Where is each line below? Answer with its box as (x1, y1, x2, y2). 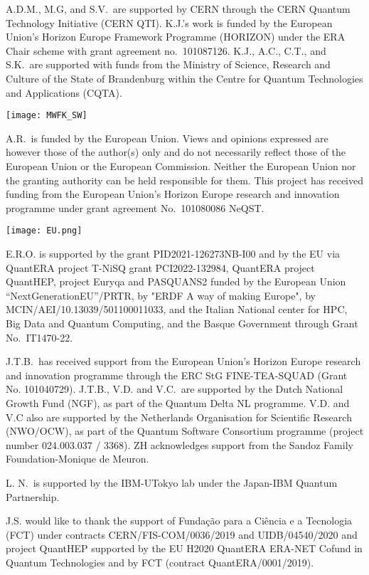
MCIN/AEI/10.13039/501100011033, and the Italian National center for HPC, (6, 302, 348, 317)
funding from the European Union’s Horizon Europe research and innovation (6, 186, 340, 201)
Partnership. (6, 489, 60, 504)
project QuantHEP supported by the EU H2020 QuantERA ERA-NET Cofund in (6, 541, 363, 556)
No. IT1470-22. (6, 329, 73, 344)
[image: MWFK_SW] (6, 110, 87, 121)
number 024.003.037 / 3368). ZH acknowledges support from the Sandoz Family (6, 437, 353, 452)
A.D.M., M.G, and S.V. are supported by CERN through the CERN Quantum (6, 1, 351, 16)
